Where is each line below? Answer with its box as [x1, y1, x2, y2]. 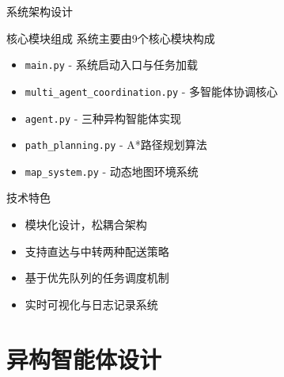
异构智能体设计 [6, 342, 162, 375]
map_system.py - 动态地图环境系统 [25, 162, 199, 179]
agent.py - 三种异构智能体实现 [25, 109, 182, 126]
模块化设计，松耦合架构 [25, 216, 147, 233]
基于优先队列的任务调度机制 [25, 269, 169, 286]
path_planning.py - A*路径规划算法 [25, 136, 207, 153]
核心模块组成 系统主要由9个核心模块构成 [6, 29, 215, 46]
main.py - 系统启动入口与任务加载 [25, 56, 198, 73]
